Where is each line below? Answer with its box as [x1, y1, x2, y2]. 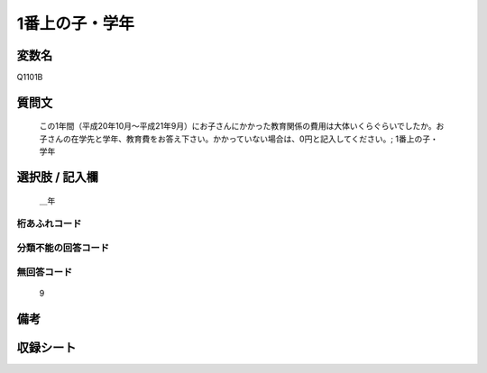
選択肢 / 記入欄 [16, 169, 99, 185]
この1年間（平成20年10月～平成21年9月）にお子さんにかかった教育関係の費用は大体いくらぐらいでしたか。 [39, 121, 436, 132]
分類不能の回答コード [16, 241, 110, 254]
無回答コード [16, 266, 73, 278]
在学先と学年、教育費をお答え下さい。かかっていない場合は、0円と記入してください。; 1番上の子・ [70, 133, 439, 144]
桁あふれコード [16, 217, 82, 230]
